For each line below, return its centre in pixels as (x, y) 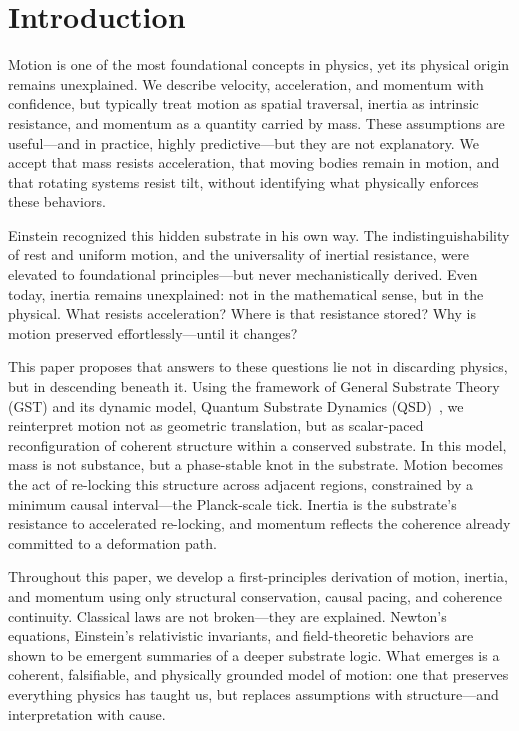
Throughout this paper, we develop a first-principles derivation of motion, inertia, (258, 576)
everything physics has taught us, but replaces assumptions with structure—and (253, 693)
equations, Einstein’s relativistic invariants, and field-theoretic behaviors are (241, 635)
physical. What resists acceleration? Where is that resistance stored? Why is (242, 313)
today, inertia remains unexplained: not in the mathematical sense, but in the (246, 293)
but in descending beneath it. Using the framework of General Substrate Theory (254, 386)
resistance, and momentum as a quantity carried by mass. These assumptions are (256, 122)
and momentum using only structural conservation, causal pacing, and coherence (255, 595)
